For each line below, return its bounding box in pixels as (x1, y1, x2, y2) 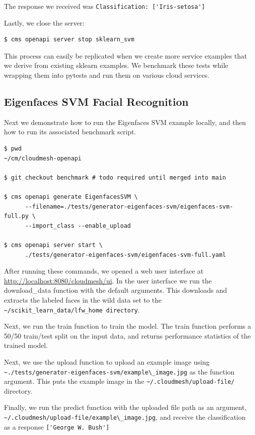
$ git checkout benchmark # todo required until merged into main (4, 174, 226, 181)
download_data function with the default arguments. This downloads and (4, 285, 227, 295)
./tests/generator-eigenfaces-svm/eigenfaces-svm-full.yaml (25, 251, 226, 258)
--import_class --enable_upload (25, 222, 131, 229)
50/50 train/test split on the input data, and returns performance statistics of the (4, 330, 251, 341)
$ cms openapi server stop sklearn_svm (4, 36, 134, 43)
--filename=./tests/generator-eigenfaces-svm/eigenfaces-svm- (25, 203, 233, 210)
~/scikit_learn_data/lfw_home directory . (4, 304, 140, 314)
